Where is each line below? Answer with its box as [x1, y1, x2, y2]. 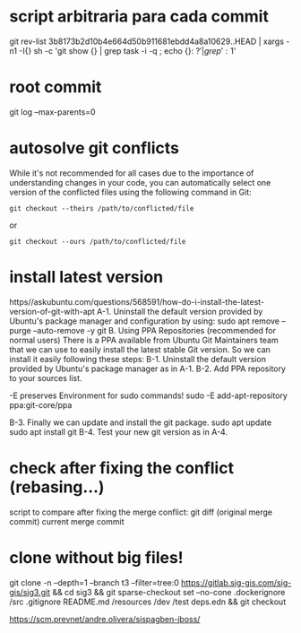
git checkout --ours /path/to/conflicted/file [9, 237, 186, 246]
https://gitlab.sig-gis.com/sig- [180, 577, 292, 588]
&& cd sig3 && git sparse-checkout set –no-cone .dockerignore [52, 586, 286, 597]
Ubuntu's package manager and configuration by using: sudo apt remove [9, 316, 280, 326]
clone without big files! [9, 547, 184, 568]
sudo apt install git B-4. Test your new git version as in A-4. [9, 426, 228, 437]
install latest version [9, 267, 164, 287]
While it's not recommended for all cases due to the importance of [9, 168, 254, 178]
